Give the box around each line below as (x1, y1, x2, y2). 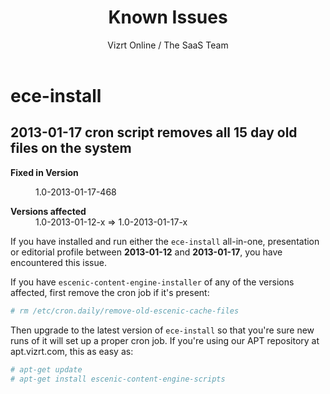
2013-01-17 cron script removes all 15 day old (10, 124, 298, 141)
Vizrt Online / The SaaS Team (107, 39, 229, 51)
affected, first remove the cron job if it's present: (10, 286, 210, 298)
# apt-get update (10, 364, 83, 375)
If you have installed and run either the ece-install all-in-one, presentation (10, 235, 320, 247)
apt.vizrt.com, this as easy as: (10, 345, 134, 357)
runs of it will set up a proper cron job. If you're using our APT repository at (10, 334, 320, 346)
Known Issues (108, 6, 228, 29)
